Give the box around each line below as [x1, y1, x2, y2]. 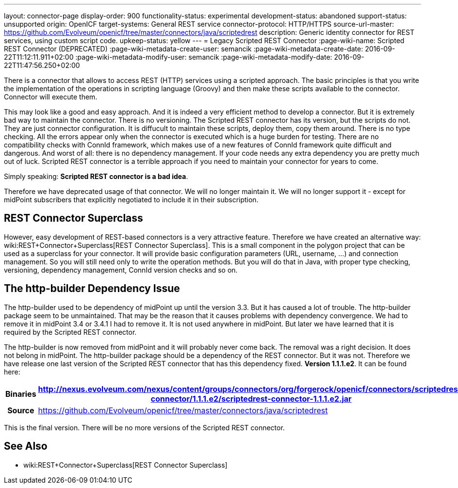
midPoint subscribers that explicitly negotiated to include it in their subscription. [4, 195, 259, 204]
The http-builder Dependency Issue [4, 282, 180, 295]
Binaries [5, 389, 36, 399]
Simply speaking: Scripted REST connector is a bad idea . [4, 172, 188, 180]
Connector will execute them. [4, 93, 98, 101]
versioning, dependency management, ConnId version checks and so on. [4, 265, 238, 274]
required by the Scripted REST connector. [4, 327, 137, 336]
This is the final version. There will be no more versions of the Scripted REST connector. [4, 423, 285, 432]
